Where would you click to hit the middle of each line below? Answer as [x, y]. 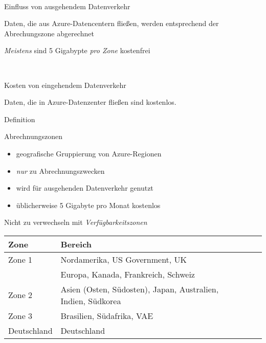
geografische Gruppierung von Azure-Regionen [89, 153]
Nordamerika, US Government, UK [124, 259]
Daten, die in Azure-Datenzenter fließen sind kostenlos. [90, 102]
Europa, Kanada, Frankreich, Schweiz [128, 274]
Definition [20, 119]
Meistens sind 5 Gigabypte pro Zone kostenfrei [77, 50]
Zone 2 [20, 295]
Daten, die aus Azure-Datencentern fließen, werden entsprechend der [112, 23]
